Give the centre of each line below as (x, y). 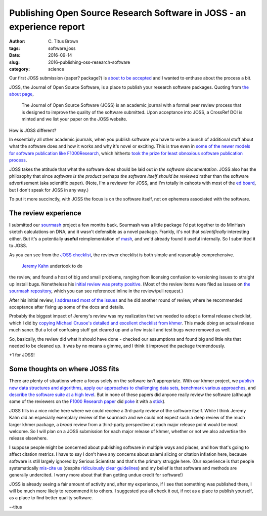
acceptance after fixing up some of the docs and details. (67, 307)
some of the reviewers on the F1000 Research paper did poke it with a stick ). (87, 401)
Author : (17, 41)
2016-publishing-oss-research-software (89, 62)
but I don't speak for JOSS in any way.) (49, 190)
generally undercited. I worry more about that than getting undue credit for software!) (96, 475)
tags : (15, 48)
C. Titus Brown (63, 41)
